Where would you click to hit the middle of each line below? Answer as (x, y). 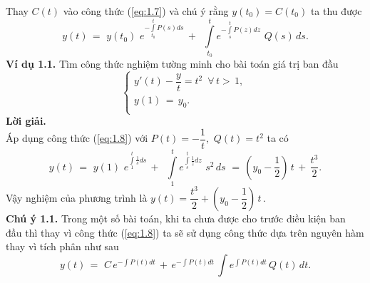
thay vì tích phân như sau (62, 246)
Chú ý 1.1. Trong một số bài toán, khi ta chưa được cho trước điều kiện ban (176, 218)
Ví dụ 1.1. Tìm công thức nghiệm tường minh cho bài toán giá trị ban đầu (172, 64)
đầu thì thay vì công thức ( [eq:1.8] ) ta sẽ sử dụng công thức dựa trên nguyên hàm (185, 232)
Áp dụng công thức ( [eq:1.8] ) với (77, 138)
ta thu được (336, 11)
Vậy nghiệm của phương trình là (77, 197)
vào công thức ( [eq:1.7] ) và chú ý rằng (146, 11)
